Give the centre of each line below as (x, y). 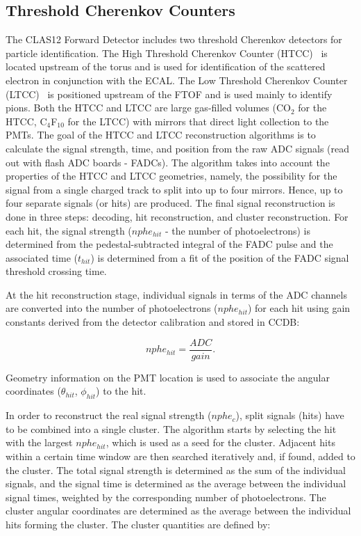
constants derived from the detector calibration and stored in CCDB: (153, 322)
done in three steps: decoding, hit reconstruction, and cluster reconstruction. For (177, 216)
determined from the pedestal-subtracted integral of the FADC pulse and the (169, 244)
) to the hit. (121, 391)
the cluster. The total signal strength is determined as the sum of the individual (176, 470)
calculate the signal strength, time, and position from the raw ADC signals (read (178, 148)
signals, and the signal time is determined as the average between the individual (176, 483)
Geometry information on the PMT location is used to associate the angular (168, 377)
